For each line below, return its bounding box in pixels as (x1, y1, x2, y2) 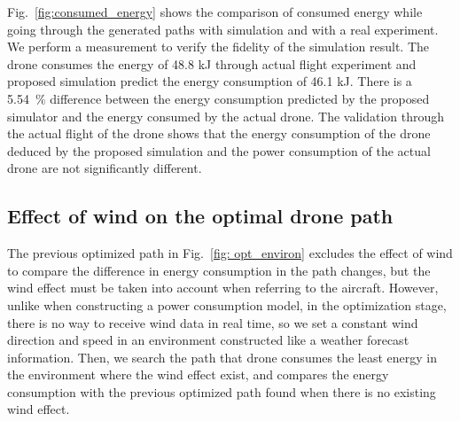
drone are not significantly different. (7, 159, 202, 177)
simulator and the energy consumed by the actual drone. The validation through (7, 106, 445, 125)
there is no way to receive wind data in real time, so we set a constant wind (7, 313, 418, 331)
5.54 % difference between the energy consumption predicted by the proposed (7, 89, 430, 107)
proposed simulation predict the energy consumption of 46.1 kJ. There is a (7, 72, 412, 90)
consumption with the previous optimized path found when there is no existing (7, 382, 436, 401)
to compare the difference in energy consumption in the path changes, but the (7, 261, 431, 279)
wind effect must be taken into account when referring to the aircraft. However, (7, 278, 439, 297)
